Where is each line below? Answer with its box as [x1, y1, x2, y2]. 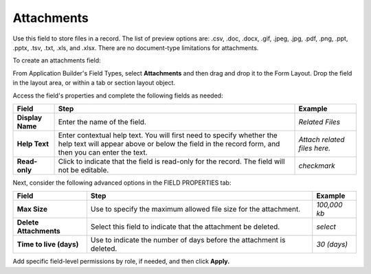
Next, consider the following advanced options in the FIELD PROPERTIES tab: [12, 179, 232, 187]
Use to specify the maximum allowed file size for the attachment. [90, 205, 301, 214]
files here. [298, 143, 331, 152]
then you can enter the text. [58, 148, 148, 157]
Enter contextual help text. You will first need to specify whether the [58, 130, 278, 140]
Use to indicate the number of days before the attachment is [90, 236, 286, 245]
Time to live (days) [16, 240, 79, 249]
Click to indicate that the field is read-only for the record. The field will [58, 157, 285, 166]
